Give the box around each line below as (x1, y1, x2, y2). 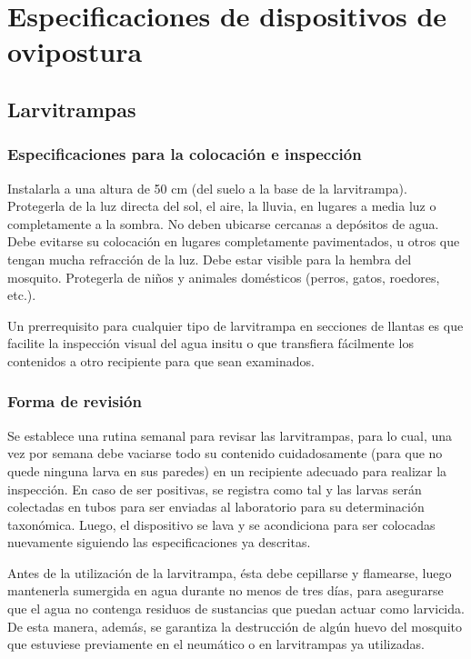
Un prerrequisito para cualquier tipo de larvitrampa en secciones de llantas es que (7, 315, 464, 334)
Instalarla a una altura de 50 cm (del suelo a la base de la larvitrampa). (7, 178, 407, 197)
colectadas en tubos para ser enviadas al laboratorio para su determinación (7, 497, 425, 516)
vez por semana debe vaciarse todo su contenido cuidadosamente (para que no (7, 444, 443, 463)
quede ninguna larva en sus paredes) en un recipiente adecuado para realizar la (7, 461, 447, 480)
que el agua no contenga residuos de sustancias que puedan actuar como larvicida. (7, 599, 465, 618)
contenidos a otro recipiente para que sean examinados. (7, 351, 315, 370)
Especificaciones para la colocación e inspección (7, 143, 362, 165)
